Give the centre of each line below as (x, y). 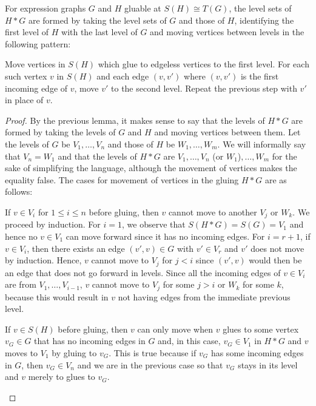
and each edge (123, 76)
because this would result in (57, 296)
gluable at (143, 8)
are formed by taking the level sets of (97, 20)
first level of (27, 32)
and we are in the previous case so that (150, 364)
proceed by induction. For (53, 224)
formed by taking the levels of (60, 132)
